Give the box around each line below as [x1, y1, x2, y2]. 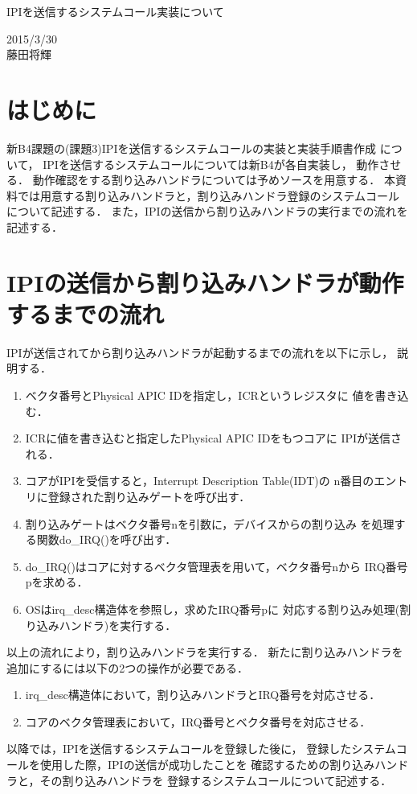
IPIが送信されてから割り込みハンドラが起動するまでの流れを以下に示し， [6, 344, 394, 360]
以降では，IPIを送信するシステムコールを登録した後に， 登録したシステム [6, 740, 396, 757]
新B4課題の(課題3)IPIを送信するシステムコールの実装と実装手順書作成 [6, 139, 377, 156]
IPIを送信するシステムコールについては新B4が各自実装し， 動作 [43, 155, 379, 172]
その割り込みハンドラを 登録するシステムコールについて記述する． [39, 771, 392, 788]
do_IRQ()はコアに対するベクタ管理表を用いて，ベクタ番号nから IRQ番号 [25, 557, 408, 574]
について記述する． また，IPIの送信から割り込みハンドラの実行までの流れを [6, 203, 408, 220]
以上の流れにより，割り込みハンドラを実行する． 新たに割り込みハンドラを [6, 644, 403, 660]
